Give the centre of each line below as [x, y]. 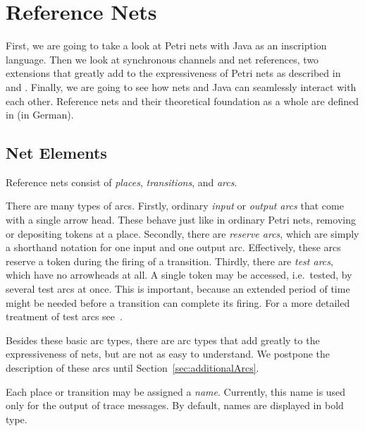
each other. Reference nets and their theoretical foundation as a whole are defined [182, 101]
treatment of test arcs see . [64, 316]
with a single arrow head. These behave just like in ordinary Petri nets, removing [181, 220]
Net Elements [56, 153]
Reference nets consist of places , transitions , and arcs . [122, 182]
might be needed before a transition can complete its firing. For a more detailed [178, 302]
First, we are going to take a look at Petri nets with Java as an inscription [166, 45]
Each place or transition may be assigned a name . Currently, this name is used [176, 391]
